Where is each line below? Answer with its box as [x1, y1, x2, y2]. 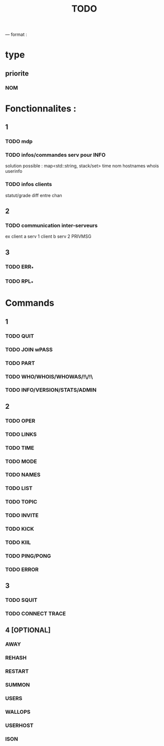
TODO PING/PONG [5, 552, 51, 559]
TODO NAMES [5, 471, 41, 478]
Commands [5, 297, 55, 309]
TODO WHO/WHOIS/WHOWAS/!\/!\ [5, 373, 93, 380]
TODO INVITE [5, 512, 39, 519]
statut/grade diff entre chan [5, 192, 63, 198]
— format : [5, 31, 28, 38]
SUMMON [5, 681, 30, 689]
